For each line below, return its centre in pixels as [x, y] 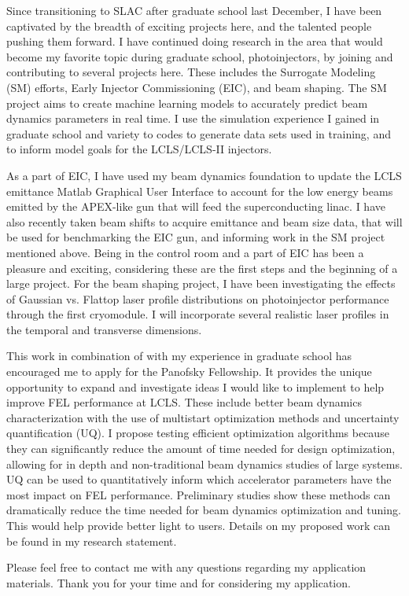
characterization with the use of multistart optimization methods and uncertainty [203, 417]
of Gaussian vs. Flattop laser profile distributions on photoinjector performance [198, 298]
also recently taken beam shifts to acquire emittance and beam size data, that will [204, 221]
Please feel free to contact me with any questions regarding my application [186, 567]
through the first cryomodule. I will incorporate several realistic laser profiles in [198, 314]
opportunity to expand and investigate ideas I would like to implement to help [195, 386]
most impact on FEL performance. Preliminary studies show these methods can [199, 494]
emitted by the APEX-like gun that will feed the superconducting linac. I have [196, 206]
